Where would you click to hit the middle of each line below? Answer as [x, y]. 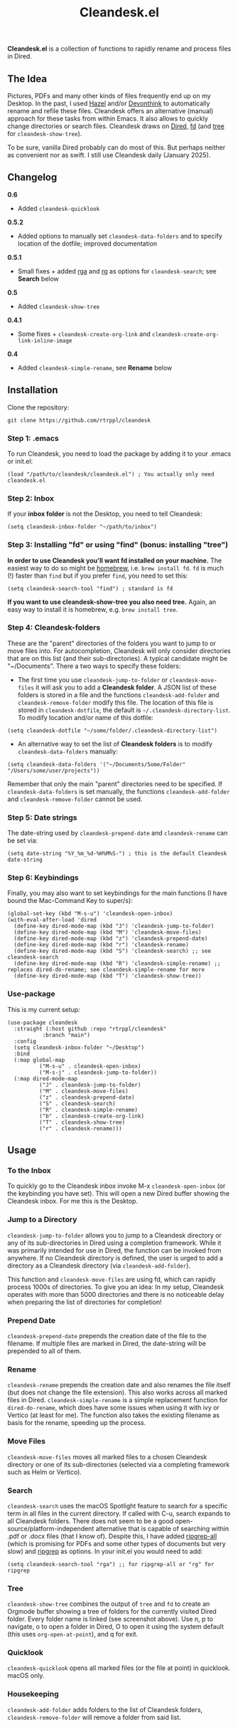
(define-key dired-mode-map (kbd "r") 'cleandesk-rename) [102, 945]
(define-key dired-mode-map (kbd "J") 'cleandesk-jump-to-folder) [114, 927]
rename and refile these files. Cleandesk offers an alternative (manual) [110, 111]
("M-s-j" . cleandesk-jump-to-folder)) [98, 1073]
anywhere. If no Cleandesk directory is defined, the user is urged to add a [115, 1258]
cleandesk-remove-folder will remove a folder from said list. [94, 1717]
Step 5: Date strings [42, 818]
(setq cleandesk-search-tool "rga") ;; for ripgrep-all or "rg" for [111, 1564]
